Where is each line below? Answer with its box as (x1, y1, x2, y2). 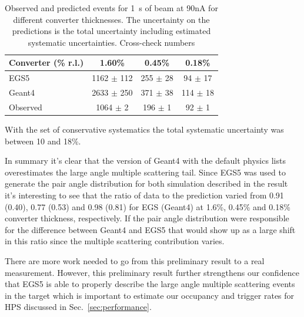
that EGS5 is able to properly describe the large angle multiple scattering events (5, 278, 295, 290)
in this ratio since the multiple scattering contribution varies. (5, 235, 225, 247)
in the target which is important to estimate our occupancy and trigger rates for (5, 289, 295, 301)
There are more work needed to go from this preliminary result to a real (5, 254, 265, 267)
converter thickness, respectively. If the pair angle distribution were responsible (5, 212, 289, 224)
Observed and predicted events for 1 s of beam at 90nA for (5, 2, 218, 14)
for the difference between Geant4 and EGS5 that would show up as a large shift (5, 223, 296, 235)
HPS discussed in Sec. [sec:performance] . (5, 301, 152, 313)
